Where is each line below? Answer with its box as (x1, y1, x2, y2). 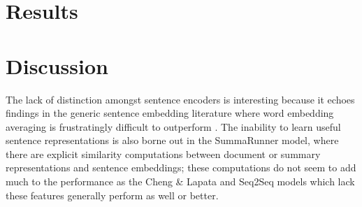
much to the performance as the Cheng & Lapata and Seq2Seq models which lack (6, 174, 355, 189)
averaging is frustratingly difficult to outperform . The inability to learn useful (6, 119, 341, 134)
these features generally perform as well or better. (6, 187, 219, 202)
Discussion (6, 51, 108, 80)
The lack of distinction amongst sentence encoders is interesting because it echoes (6, 92, 355, 106)
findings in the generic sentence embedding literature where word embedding (6, 106, 334, 120)
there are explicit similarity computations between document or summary (6, 146, 321, 161)
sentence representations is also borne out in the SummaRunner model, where (6, 133, 339, 148)
